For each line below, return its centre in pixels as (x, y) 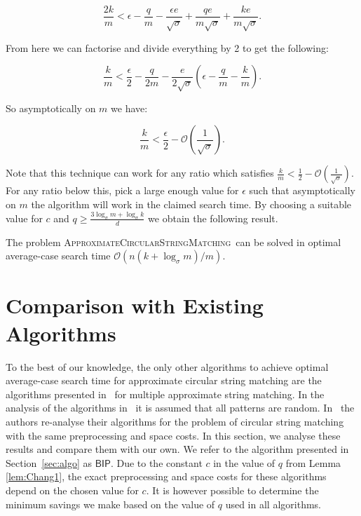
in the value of (244, 462)
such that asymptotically (302, 190)
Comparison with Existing (135, 305)
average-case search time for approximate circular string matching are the (164, 380)
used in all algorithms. (273, 504)
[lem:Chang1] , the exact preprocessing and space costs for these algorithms (166, 476)
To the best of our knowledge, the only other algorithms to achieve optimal (167, 366)
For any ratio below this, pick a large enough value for (122, 190)
